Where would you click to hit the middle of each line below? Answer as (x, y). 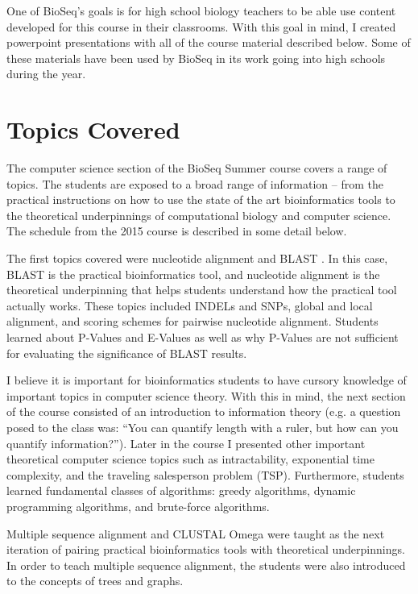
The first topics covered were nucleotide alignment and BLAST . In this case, (197, 258)
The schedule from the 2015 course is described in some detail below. (177, 231)
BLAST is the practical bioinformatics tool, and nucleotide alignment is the (193, 274)
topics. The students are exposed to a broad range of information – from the (195, 183)
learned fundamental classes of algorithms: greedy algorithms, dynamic (181, 490)
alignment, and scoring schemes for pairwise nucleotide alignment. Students (192, 321)
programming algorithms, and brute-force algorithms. (138, 506)
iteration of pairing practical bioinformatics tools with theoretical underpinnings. (206, 549)
